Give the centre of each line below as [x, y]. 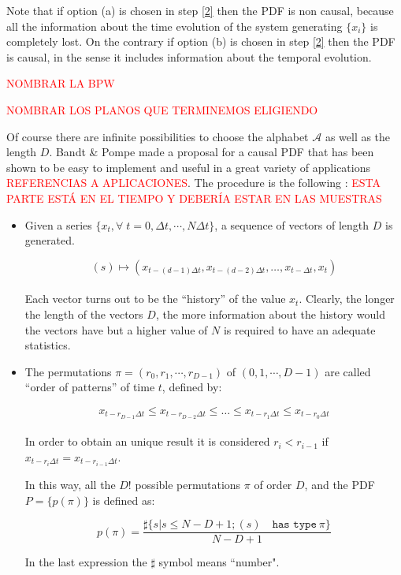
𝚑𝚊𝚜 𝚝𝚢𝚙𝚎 [294, 525]
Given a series [58, 224]
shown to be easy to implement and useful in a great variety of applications [188, 167]
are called [348, 371]
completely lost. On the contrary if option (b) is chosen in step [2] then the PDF [201, 41]
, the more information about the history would [271, 314]
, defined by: [192, 387]
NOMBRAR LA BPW [61, 83]
